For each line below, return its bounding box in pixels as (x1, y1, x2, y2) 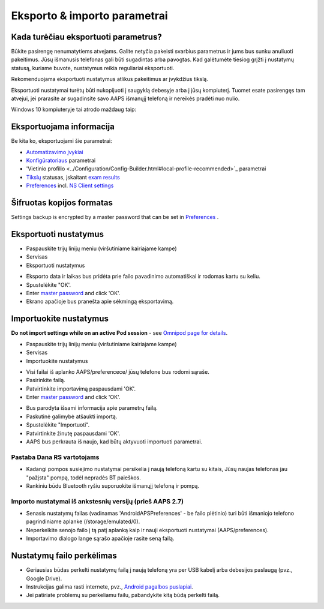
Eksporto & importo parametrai (11, 9, 168, 22)
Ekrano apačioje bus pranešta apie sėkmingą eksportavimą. (26, 298, 174, 305)
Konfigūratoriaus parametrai (26, 157, 96, 164)
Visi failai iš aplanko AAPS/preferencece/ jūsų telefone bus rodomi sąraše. (26, 368, 210, 375)
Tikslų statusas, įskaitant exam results (26, 173, 120, 181)
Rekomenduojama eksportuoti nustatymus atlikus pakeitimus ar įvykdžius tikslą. (11, 76, 208, 83)
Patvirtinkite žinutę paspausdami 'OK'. (26, 430, 121, 437)
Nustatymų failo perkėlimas (11, 551, 117, 561)
